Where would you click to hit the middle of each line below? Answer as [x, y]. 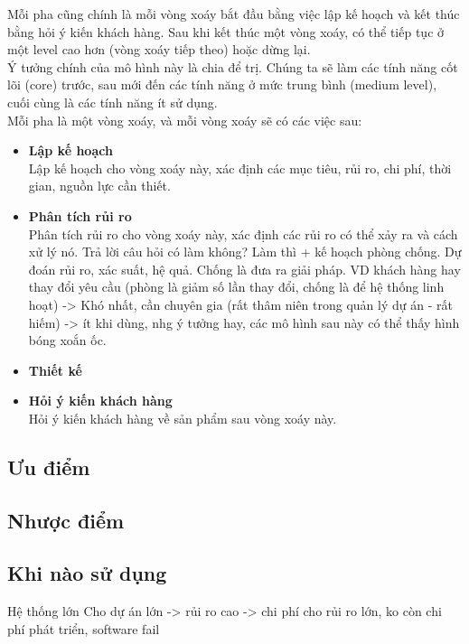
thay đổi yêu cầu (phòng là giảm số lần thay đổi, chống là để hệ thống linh [236, 287]
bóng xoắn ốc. [67, 340]
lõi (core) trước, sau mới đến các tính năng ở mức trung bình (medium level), [222, 84]
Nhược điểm [66, 520]
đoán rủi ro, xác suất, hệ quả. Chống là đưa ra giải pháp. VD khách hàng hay [244, 269]
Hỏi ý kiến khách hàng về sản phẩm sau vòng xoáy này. [183, 418]
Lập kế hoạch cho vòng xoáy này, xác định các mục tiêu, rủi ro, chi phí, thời [240, 168]
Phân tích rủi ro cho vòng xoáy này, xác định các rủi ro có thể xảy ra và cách [243, 233]
